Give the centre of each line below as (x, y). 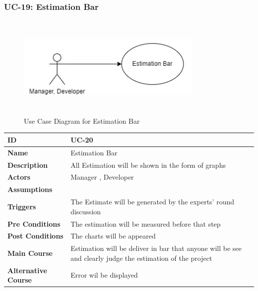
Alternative (27, 270)
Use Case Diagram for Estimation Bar (82, 121)
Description (28, 165)
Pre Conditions (34, 223)
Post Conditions (35, 236)
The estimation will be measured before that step (146, 223)
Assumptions (30, 189)
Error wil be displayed (104, 275)
